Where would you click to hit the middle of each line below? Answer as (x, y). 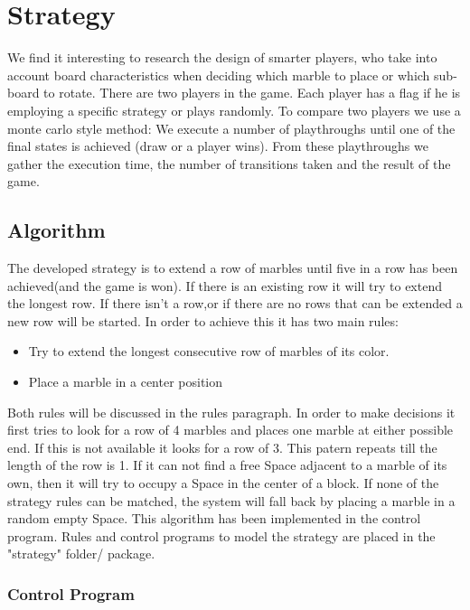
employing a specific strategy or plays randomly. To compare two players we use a (234, 110)
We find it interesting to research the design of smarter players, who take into (222, 57)
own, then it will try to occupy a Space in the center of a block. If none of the (223, 483)
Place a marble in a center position (126, 382)
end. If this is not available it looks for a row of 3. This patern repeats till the (222, 447)
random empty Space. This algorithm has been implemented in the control (214, 518)
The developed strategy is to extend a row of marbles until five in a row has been (233, 268)
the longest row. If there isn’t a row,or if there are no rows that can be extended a (235, 303)
